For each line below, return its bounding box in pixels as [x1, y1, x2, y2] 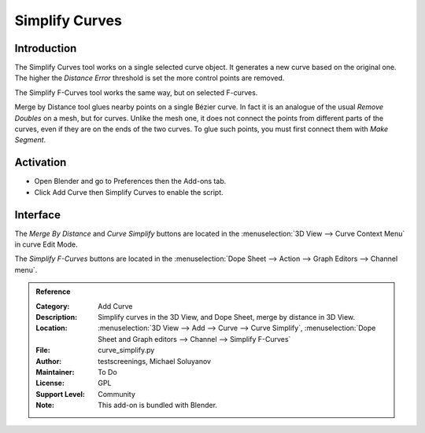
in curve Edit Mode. [14, 240, 78, 249]
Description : [35, 312, 78, 321]
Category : [35, 301, 70, 310]
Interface [14, 208, 61, 222]
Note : [35, 401, 55, 410]
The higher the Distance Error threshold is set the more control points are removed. [14, 73, 285, 83]
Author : [35, 356, 62, 365]
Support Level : [35, 389, 86, 398]
